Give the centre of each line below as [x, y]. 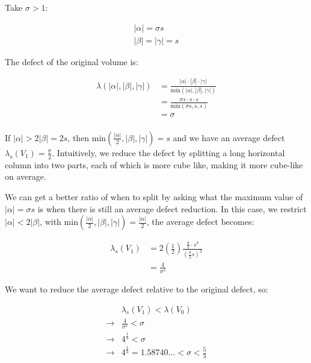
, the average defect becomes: [200, 222]
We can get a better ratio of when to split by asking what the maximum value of [154, 196]
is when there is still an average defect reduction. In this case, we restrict [172, 208]
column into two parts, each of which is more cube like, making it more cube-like [154, 164]
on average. [26, 176]
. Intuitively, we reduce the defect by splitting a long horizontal [168, 152]
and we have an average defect [229, 137]
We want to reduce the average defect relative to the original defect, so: [137, 289]
